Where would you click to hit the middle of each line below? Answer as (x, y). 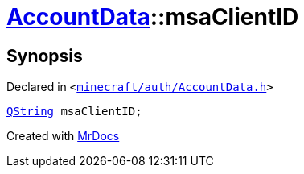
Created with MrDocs (63, 136)
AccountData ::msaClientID (153, 17)
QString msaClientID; (74, 112)
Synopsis (45, 56)
